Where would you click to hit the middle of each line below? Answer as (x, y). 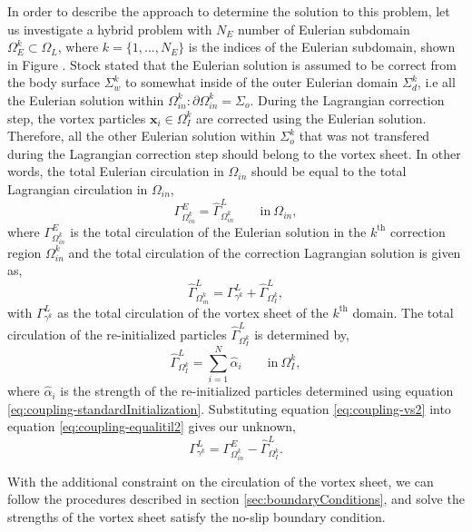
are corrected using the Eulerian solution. (311, 118)
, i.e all (436, 82)
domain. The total (403, 312)
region (25, 252)
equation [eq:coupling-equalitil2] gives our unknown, (152, 426)
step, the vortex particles (77, 118)
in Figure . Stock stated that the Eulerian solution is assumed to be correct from (232, 64)
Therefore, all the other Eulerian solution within (142, 136)
